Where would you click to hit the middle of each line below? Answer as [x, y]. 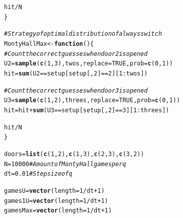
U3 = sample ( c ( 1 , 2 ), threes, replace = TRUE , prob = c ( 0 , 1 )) [92, 100]
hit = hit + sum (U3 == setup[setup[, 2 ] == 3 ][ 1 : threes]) [87, 110]
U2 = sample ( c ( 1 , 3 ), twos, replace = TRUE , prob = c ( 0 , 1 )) [88, 64]
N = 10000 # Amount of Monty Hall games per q [65, 164]
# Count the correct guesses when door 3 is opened [76, 90]
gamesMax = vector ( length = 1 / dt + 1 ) [58, 211]
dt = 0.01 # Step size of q [38, 174]
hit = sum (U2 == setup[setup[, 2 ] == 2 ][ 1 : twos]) [76, 73]
